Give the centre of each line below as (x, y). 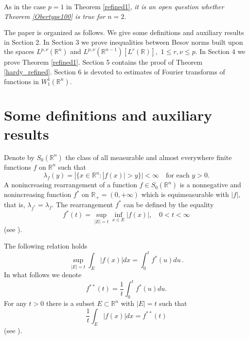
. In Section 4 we (220, 51)
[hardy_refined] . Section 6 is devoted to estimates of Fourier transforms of (115, 71)
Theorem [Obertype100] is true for (55, 16)
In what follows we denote (43, 275)
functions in (22, 81)
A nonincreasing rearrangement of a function (71, 185)
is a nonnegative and (210, 185)
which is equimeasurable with (185, 194)
